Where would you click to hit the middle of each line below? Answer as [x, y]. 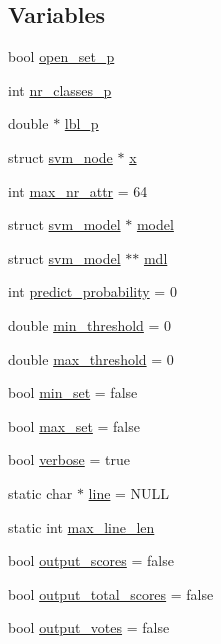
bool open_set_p [61, 56]
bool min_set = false [73, 392]
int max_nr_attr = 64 [78, 190]
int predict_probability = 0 [92, 291]
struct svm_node [60, 156]
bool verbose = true [69, 459]
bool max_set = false [74, 425]
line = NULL [129, 492]
